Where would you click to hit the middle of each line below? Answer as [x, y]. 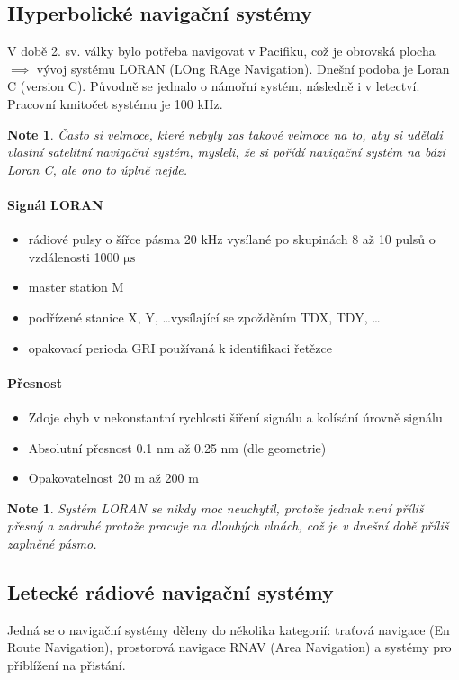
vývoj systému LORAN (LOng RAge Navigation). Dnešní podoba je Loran [243, 68]
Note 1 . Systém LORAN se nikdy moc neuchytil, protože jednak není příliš [216, 508]
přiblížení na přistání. [67, 664]
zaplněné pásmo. [52, 543]
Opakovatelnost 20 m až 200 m [113, 478]
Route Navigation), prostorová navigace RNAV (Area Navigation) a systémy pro [229, 647]
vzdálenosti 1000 [74, 256]
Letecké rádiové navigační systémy [171, 591]
